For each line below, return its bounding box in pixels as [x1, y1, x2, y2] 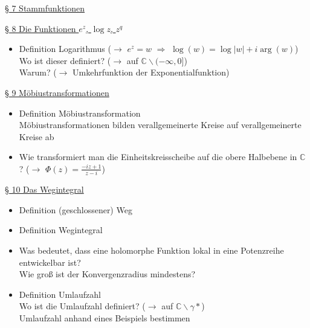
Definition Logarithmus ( [19, 42, 111, 55]
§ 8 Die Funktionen [5, 22, 76, 34]
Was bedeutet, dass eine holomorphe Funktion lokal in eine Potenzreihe [19, 244, 284, 257]
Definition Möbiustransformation [19, 106, 141, 119]
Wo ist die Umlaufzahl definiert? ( [19, 300, 146, 312]
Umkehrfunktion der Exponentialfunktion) [73, 66, 230, 79]
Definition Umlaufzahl [19, 288, 101, 300]
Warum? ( [19, 66, 57, 79]
